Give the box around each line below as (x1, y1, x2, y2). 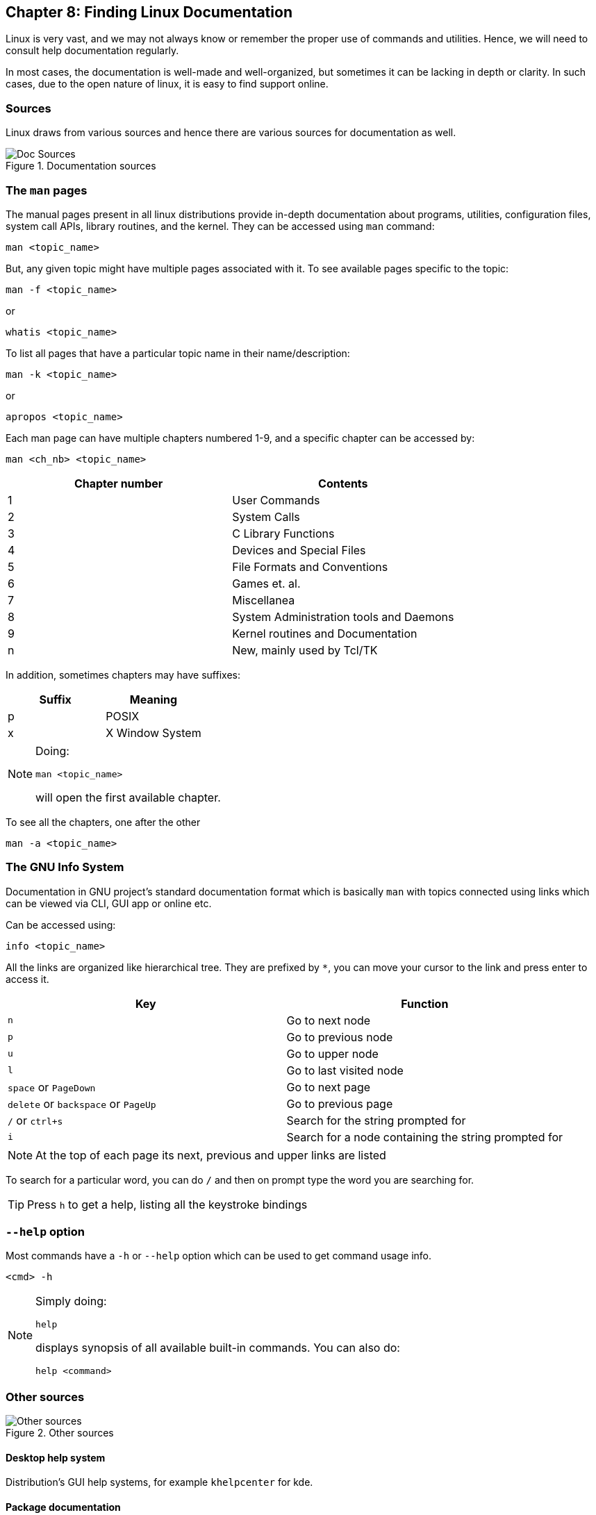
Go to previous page (286, 1096, 393, 1111)
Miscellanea (232, 593, 295, 607)
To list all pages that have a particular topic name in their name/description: (6, 347, 350, 359)
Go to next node (286, 1013, 371, 1027)
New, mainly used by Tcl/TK (232, 643, 378, 657)
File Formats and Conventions (232, 559, 388, 574)
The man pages (6, 183, 88, 197)
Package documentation (6, 1501, 121, 1513)
